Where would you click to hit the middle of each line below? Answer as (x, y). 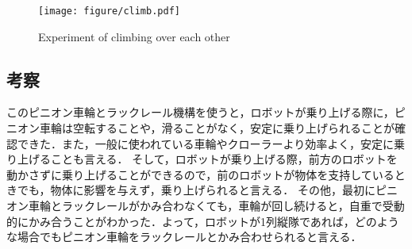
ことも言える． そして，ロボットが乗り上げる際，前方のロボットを (224, 159)
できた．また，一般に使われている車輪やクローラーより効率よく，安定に (205, 143)
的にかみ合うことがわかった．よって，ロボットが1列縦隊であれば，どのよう (203, 221)
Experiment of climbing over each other (134, 36)
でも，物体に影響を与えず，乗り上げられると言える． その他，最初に (196, 190)
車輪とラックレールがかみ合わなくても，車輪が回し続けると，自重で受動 (216, 206)
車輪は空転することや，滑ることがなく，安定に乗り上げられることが (217, 128)
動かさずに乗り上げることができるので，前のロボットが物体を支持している (200, 174)
